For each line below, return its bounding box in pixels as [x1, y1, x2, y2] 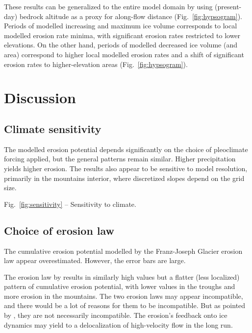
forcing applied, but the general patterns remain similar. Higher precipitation [4, 154, 236, 164]
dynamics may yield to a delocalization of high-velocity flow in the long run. [4, 319, 233, 330]
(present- [215, 1, 242, 11]
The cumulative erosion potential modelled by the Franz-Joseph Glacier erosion [4, 245, 243, 256]
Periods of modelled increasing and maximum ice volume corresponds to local [4, 21, 237, 31]
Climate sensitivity [4, 121, 101, 136]
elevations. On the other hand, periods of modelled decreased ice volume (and [4, 40, 237, 50]
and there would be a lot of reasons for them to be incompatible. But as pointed [4, 300, 246, 311]
